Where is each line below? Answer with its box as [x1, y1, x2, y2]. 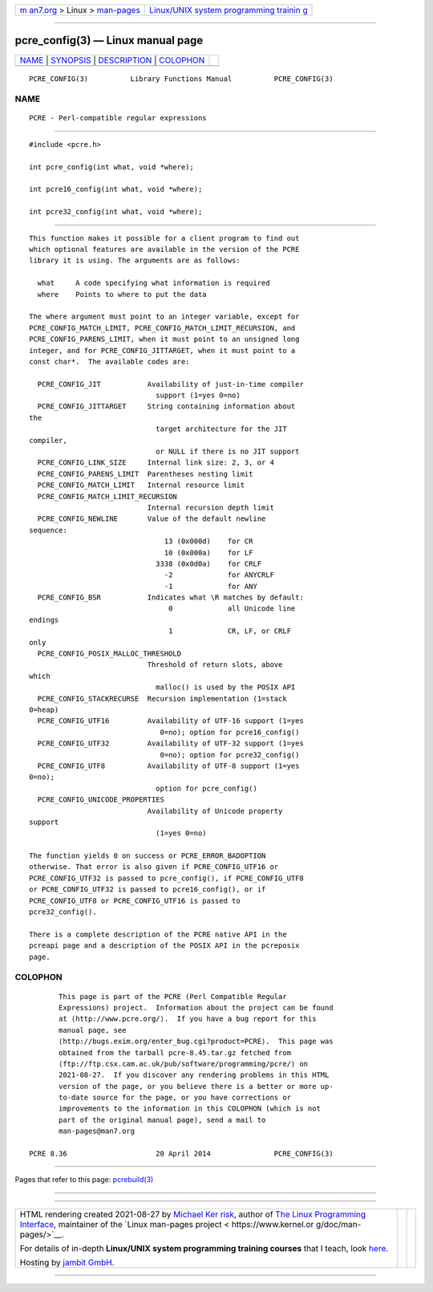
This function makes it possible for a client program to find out [29, 234, 300, 242]
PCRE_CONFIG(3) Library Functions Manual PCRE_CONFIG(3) [29, 74, 334, 83]
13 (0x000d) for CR [164, 537, 253, 546]
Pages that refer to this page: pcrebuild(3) [14, 1175, 154, 1184]
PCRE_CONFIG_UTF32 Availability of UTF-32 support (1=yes [37, 739, 304, 748]
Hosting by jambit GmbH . [19, 1257, 115, 1268]
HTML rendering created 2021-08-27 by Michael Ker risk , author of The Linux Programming [19, 1209, 366, 1220]
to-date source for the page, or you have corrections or [59, 1093, 292, 1103]
